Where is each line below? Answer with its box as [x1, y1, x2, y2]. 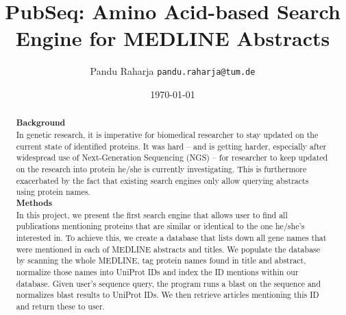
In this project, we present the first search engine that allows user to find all [16, 209, 288, 220]
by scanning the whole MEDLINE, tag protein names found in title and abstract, [16, 255, 306, 266]
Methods [16, 196, 53, 209]
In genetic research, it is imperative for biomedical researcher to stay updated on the [16, 129, 319, 141]
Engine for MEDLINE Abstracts [15, 24, 330, 52]
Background [16, 117, 66, 129]
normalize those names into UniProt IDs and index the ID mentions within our [16, 266, 299, 277]
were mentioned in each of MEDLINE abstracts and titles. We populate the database [16, 243, 321, 255]
